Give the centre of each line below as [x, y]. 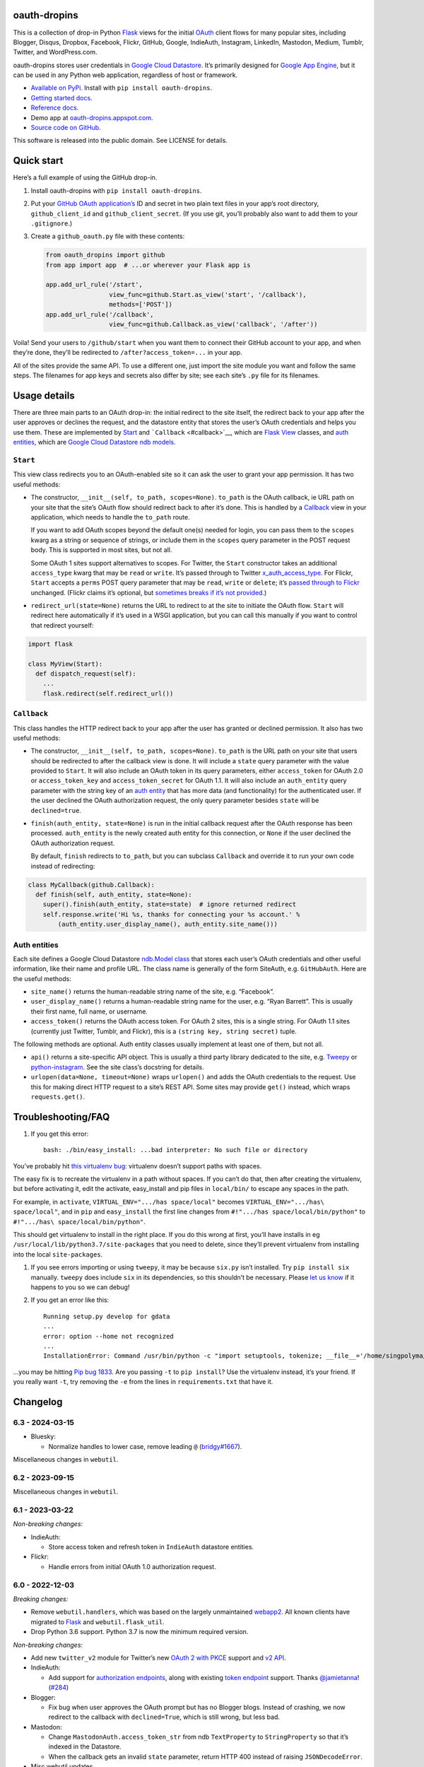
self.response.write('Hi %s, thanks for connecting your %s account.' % [171, 914]
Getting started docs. [61, 98]
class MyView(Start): [65, 664]
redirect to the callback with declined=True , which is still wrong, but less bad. [164, 1717]
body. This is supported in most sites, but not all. [101, 550]
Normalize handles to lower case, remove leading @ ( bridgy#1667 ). [145, 1446]
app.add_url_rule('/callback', [100, 314]
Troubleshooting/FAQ [61, 1117]
